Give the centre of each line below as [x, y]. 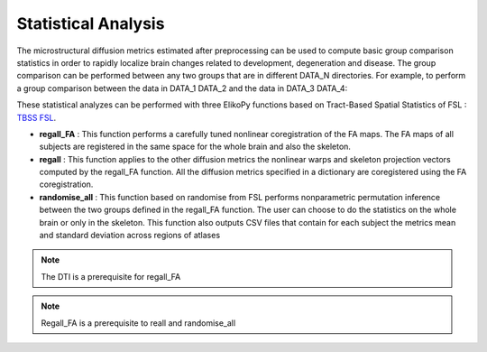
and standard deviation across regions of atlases [130, 236]
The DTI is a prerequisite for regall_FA [111, 276]
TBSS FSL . [37, 117]
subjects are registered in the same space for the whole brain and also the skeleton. [195, 147]
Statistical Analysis [91, 23]
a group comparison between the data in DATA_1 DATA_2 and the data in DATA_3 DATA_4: [182, 88]
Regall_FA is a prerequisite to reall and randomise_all [138, 323]
